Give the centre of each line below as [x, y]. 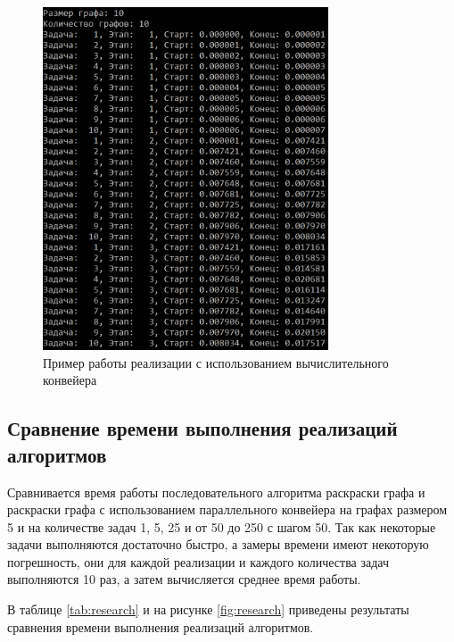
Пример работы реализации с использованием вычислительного [216, 362]
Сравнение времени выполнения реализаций [202, 428]
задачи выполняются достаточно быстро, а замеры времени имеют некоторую [218, 544]
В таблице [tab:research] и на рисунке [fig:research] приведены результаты [208, 609]
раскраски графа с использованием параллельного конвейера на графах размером [227, 509]
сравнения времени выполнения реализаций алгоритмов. [161, 626]
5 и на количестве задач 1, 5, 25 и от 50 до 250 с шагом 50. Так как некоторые [222, 526]
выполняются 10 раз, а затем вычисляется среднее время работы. [184, 579]
